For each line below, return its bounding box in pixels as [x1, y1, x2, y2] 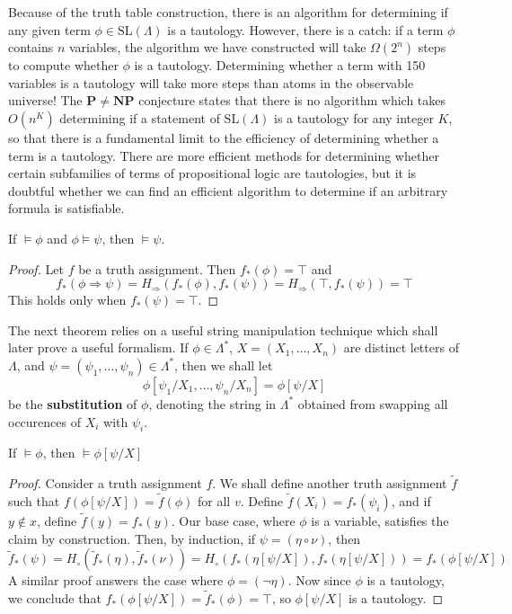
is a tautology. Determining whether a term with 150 [134, 56, 426, 75]
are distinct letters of [343, 338, 459, 357]
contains [8, 38, 54, 57]
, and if [391, 491, 431, 510]
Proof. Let [8, 259, 64, 278]
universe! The [8, 91, 83, 110]
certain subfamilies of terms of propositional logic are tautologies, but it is [8, 164, 417, 182]
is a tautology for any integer [274, 108, 434, 127]
